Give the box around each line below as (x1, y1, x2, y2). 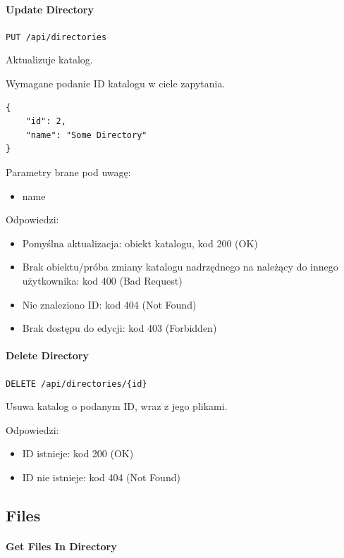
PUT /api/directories (6, 32, 107, 42)
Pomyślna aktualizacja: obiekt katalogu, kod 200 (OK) (22, 235, 258, 250)
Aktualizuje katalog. (6, 52, 93, 67)
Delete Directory (6, 348, 89, 363)
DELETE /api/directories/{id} (6, 378, 147, 389)
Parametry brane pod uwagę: (6, 165, 131, 180)
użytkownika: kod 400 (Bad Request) (22, 273, 183, 287)
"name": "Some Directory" (25, 130, 147, 140)
